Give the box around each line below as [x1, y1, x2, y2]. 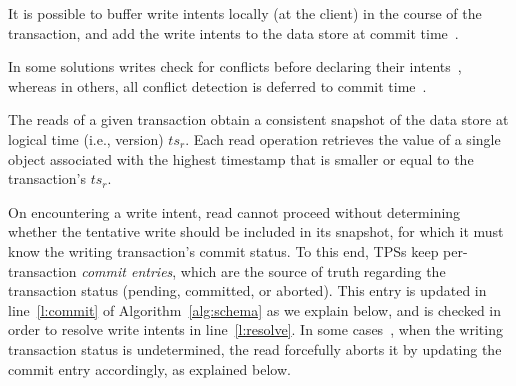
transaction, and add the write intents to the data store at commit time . [8, 22, 459, 43]
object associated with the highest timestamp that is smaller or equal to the [8, 148, 474, 169]
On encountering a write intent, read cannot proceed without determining [8, 201, 461, 222]
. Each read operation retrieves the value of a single [185, 128, 501, 149]
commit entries [81, 260, 173, 281]
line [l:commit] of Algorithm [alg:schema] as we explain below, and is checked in [8, 299, 502, 320]
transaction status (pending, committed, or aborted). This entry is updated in [8, 280, 487, 301]
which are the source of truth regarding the [180, 260, 446, 281]
